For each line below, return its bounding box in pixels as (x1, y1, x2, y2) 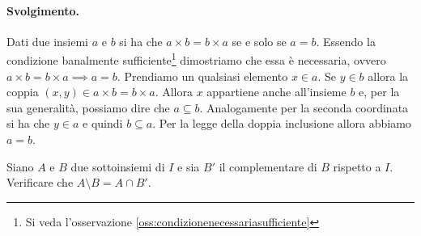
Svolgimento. (6, 2, 80, 19)
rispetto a (333, 158, 381, 175)
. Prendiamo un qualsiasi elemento (117, 67, 288, 84)
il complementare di (219, 158, 317, 175)
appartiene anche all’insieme (206, 83, 347, 100)
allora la (368, 67, 409, 84)
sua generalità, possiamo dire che (6, 99, 170, 116)
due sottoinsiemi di (70, 158, 165, 175)
